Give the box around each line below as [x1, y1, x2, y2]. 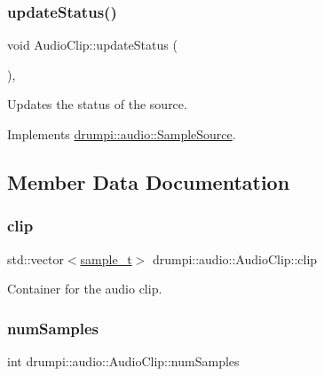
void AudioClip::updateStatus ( [7, 35, 178, 54]
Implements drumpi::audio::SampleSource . [7, 125, 236, 143]
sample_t [80, 249, 132, 268]
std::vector [7, 249, 64, 268]
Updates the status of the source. [7, 95, 187, 114]
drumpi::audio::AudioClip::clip [152, 249, 318, 268]
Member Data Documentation [7, 168, 290, 195]
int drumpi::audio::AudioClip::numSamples [7, 352, 240, 370]
